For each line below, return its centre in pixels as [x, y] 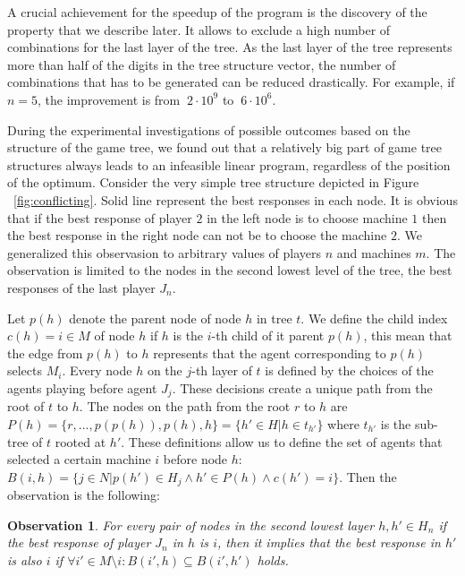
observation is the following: [84, 495]
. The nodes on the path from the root [185, 406]
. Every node [97, 370]
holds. [273, 559]
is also [25, 559]
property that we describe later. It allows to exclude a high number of [199, 29]
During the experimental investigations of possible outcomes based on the [209, 129]
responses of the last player [81, 287]
